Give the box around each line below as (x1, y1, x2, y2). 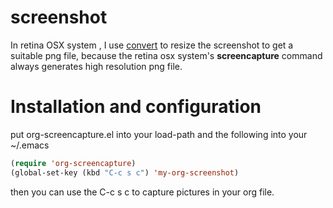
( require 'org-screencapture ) (10, 158, 137, 168)
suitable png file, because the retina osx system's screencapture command (10, 49, 323, 61)
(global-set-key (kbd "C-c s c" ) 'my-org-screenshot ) (10, 167, 240, 178)
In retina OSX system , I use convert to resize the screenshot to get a (10, 39, 294, 51)
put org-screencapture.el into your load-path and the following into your (10, 128, 308, 140)
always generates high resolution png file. (10, 60, 183, 72)
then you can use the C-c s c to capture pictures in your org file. (10, 186, 275, 198)
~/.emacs (10, 139, 50, 151)
